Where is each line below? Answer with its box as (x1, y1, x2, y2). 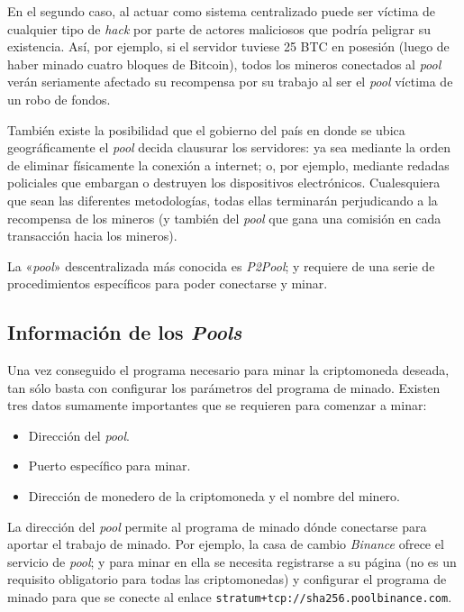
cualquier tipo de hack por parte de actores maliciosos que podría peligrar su (7, 19, 431, 38)
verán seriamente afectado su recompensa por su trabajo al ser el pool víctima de (7, 72, 453, 91)
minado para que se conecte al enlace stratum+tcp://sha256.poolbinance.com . (7, 588, 452, 607)
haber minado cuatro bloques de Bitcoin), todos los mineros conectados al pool (7, 54, 441, 73)
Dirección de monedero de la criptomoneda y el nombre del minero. (28, 487, 400, 506)
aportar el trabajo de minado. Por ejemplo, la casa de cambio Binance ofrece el (7, 534, 444, 553)
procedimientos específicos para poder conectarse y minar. (7, 274, 328, 293)
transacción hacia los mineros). (7, 226, 177, 245)
